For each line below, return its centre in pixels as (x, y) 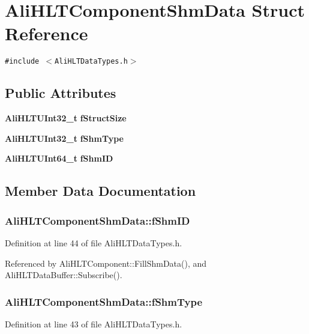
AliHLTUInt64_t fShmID (59, 158)
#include (22, 62)
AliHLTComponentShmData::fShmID (97, 220)
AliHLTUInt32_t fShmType (64, 138)
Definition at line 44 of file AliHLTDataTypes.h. (94, 242)
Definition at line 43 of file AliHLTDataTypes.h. (94, 323)
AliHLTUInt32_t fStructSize (66, 118)
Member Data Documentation (100, 191)
